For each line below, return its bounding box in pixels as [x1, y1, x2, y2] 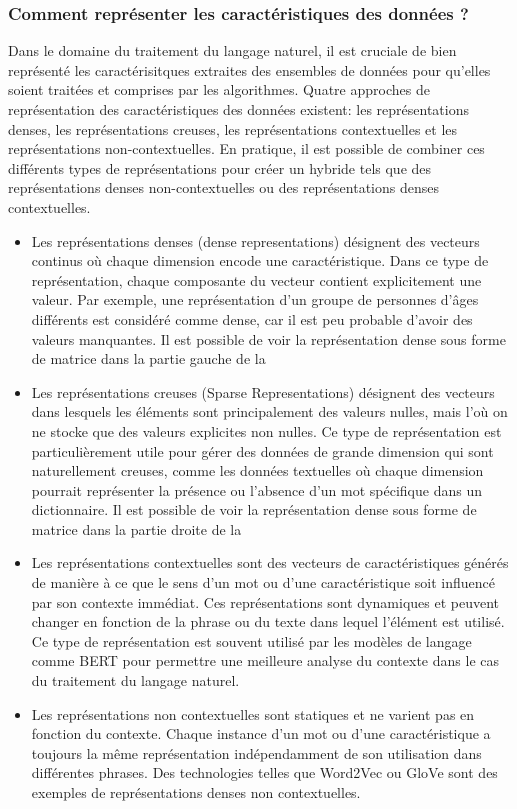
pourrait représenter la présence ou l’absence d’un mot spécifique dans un [31, 479, 482, 500]
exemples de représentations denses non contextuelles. [31, 782, 361, 802]
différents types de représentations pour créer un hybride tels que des [8, 157, 432, 178]
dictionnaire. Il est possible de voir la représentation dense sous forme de [31, 499, 477, 520]
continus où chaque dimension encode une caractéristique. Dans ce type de [31, 250, 489, 271]
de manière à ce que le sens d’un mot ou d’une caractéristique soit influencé [31, 572, 495, 593]
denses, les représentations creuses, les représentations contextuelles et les [8, 118, 458, 139]
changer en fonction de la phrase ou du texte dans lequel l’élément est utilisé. [31, 611, 505, 632]
